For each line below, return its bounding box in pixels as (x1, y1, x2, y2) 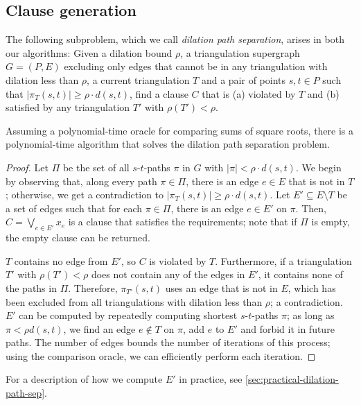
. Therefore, (68, 280, 118, 295)
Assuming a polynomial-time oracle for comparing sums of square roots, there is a (6, 123, 354, 137)
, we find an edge (63, 321, 136, 336)
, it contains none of (258, 267, 343, 282)
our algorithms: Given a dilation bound (6, 45, 173, 60)
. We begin (295, 160, 342, 174)
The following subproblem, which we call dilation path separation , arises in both (6, 32, 344, 46)
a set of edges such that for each (6, 200, 143, 215)
